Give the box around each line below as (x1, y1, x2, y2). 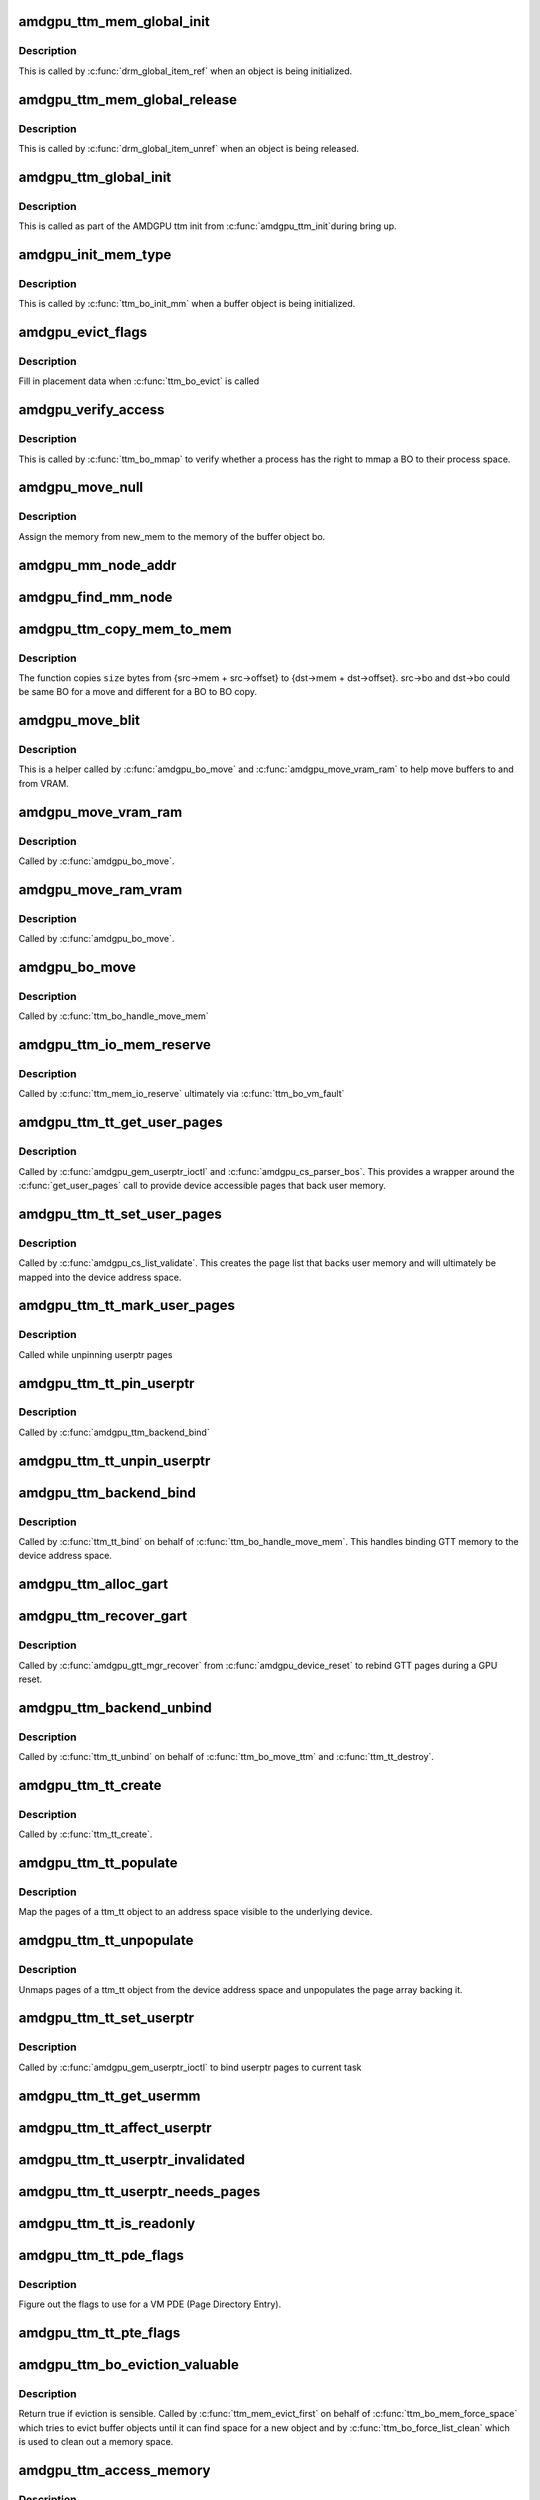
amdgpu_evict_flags (18, 324, 148, 341)
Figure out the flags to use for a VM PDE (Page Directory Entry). (18, 2298, 282, 2310)
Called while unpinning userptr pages (18, 1348, 173, 1360)
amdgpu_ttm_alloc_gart (18, 1576, 169, 1593)
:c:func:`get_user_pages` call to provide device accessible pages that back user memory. (18, 1180, 387, 1191)
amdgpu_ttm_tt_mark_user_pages (18, 1297, 235, 1314)
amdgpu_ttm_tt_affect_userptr (18, 2119, 212, 2136)
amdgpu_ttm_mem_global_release (18, 91, 237, 108)
